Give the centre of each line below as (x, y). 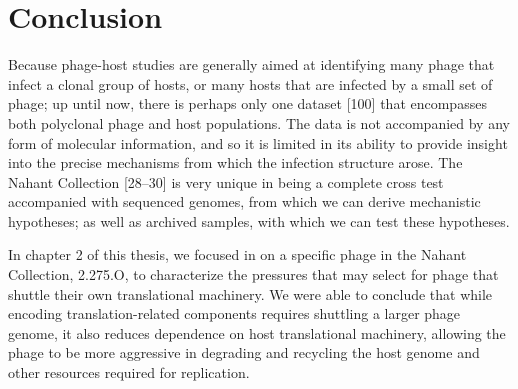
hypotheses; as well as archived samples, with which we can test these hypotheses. (259, 220)
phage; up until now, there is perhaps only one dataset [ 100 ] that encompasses (247, 103)
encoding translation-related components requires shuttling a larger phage (234, 313)
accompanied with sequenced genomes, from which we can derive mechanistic (244, 201)
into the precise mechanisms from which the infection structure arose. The (235, 162)
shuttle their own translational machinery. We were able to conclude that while (250, 293)
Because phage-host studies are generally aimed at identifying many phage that (251, 64)
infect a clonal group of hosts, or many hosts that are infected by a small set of (250, 83)
